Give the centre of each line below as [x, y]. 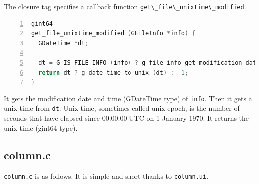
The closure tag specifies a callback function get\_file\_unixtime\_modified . [125, 6]
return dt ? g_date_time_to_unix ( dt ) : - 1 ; [114, 72]
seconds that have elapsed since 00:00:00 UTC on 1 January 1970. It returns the [127, 118]
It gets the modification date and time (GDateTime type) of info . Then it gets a [128, 98]
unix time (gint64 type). [41, 128]
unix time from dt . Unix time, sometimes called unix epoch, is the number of [122, 108]
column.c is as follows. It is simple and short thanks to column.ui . [106, 175]
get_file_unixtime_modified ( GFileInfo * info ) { [114, 34]
